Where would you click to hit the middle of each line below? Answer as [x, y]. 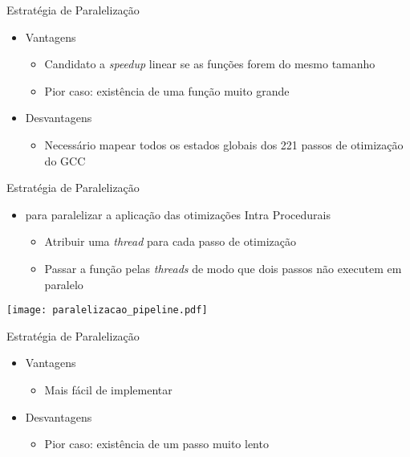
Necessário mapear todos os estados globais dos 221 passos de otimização [224, 144]
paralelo [64, 284]
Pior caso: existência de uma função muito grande [167, 90]
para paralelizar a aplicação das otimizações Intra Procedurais [178, 214]
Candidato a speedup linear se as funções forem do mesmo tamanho [210, 64]
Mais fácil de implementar [108, 389]
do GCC [65, 160]
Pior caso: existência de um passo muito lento [156, 444]
